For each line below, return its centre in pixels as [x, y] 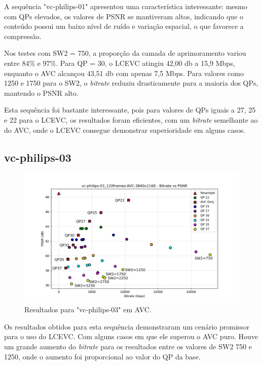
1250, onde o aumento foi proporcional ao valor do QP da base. [102, 356]
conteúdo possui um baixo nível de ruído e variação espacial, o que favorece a [124, 26]
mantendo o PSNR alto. [41, 93]
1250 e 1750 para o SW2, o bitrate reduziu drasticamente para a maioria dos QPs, [131, 83]
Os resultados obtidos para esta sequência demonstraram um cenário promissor [127, 326]
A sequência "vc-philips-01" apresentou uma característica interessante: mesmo [126, 6]
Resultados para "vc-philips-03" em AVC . [88, 309]
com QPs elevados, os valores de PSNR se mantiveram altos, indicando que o [124, 16]
